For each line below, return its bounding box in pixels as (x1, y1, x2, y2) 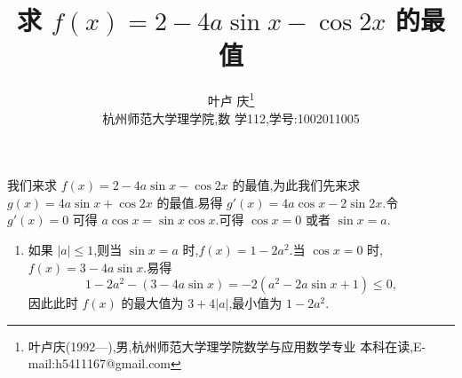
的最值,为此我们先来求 (232, 176, 361, 194)
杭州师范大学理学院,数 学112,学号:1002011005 (102, 108, 360, 127)
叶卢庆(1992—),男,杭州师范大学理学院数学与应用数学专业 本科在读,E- (28, 336, 426, 355)
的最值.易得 (156, 193, 223, 211)
